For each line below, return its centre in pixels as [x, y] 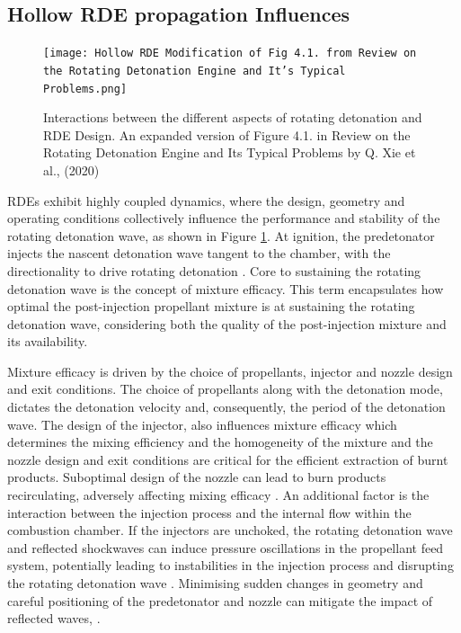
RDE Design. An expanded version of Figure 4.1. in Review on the [227, 134]
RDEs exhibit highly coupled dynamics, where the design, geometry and [206, 200]
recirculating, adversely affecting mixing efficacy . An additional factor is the [218, 495]
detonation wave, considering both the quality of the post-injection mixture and [227, 323]
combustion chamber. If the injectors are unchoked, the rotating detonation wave [230, 530]
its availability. [48, 341]
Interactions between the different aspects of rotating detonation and [233, 117]
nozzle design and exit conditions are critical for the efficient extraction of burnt [228, 459]
